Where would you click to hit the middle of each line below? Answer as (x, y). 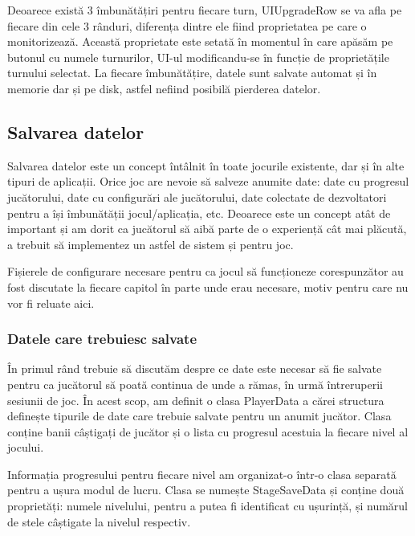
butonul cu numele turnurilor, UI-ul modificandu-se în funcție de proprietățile (198, 57)
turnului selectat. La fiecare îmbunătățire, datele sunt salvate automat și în (192, 73)
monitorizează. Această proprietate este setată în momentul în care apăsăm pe (200, 41)
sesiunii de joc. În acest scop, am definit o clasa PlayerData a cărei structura (196, 400)
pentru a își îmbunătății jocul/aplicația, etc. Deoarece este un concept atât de (199, 213)
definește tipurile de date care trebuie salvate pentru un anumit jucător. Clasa (199, 416)
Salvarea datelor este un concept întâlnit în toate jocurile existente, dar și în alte (206, 165)
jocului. (26, 447)
